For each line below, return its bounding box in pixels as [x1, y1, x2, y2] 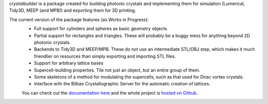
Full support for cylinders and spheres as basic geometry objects [34, 26, 167, 32]
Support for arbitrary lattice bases [34, 60, 104, 66]
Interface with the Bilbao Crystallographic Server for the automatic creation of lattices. [34, 81, 210, 87]
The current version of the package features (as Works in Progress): [9, 16, 149, 22]
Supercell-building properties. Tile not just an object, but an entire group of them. [34, 67, 201, 73]
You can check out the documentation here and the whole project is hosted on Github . [21, 90, 198, 96]
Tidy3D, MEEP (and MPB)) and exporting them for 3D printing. [9, 7, 136, 13]
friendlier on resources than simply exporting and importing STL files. [34, 53, 176, 59]
